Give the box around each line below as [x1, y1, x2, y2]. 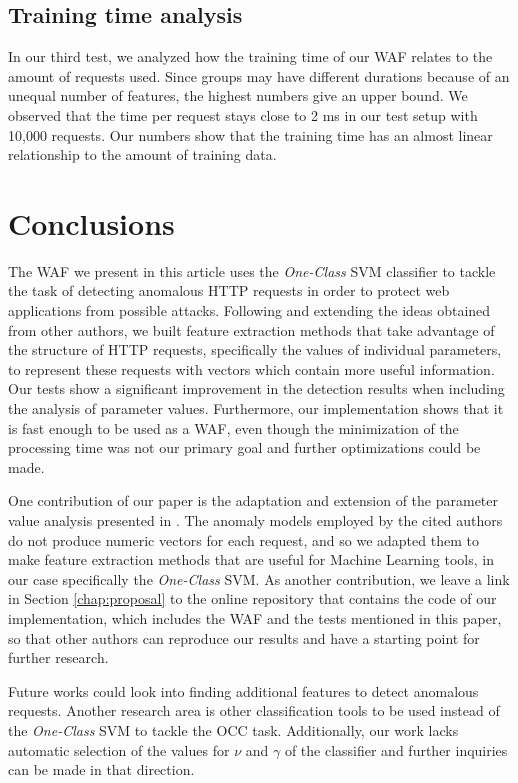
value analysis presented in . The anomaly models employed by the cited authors [8, 510, 503, 531]
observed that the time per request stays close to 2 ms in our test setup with [8, 104, 478, 125]
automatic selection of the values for [8, 739, 230, 760]
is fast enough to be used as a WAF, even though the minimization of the [8, 417, 459, 438]
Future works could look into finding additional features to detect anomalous [8, 680, 479, 701]
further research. [8, 647, 109, 668]
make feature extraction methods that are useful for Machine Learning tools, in [8, 549, 494, 570]
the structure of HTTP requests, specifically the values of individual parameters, [8, 339, 502, 360]
